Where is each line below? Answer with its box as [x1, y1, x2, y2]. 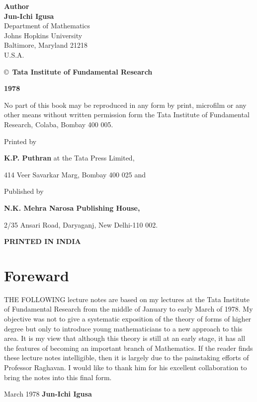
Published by [4, 186, 44, 196]
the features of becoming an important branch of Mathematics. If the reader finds [4, 342, 253, 353]
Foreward [4, 265, 69, 285]
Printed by [4, 136, 37, 146]
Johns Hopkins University [4, 30, 83, 40]
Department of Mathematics [4, 20, 90, 31]
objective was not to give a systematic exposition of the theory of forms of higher [4, 314, 252, 323]
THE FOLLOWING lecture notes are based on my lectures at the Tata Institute [4, 294, 250, 304]
